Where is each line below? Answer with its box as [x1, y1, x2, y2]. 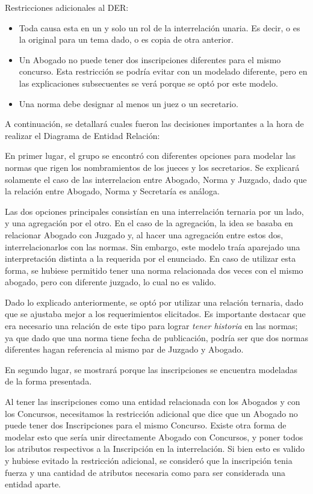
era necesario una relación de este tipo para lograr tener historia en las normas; [5, 320, 298, 332]
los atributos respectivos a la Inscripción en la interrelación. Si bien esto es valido [5, 442, 305, 455]
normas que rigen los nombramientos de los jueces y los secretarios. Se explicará [5, 161, 300, 173]
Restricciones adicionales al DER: [5, 1, 129, 13]
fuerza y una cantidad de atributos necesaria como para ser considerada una [5, 466, 286, 478]
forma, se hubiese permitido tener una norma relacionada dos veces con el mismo [5, 264, 303, 276]
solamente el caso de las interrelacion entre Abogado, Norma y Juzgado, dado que [5, 173, 307, 185]
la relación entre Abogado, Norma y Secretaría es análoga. [5, 185, 220, 197]
